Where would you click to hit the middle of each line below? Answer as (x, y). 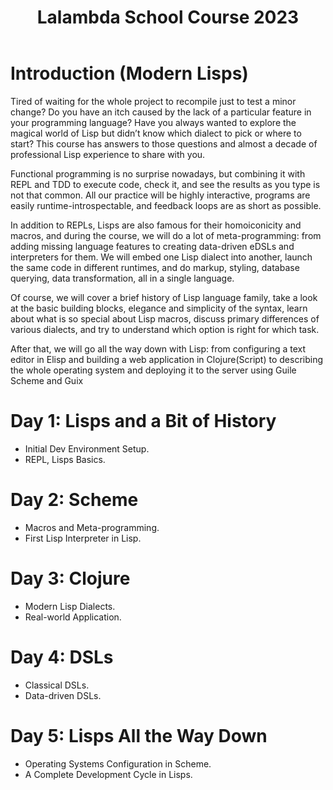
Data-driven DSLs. (63, 695)
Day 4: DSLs (62, 657)
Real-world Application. (73, 617)
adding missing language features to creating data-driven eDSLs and (152, 246)
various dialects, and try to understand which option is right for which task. (165, 329)
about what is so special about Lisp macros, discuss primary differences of (165, 318)
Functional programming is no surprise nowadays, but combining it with (158, 173)
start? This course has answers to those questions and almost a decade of (164, 143)
